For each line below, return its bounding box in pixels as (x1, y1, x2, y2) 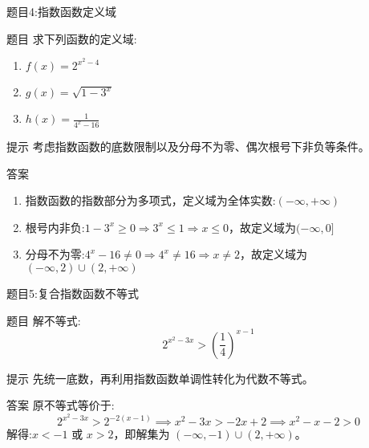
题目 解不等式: (6, 312, 81, 328)
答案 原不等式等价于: (6, 397, 115, 413)
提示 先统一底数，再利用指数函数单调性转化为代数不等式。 (6, 369, 314, 386)
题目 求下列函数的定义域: (6, 30, 137, 47)
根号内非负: (25, 218, 85, 235)
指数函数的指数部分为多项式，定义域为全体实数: (25, 192, 276, 209)
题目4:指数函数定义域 (6, 3, 116, 19)
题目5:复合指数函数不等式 (6, 285, 139, 302)
